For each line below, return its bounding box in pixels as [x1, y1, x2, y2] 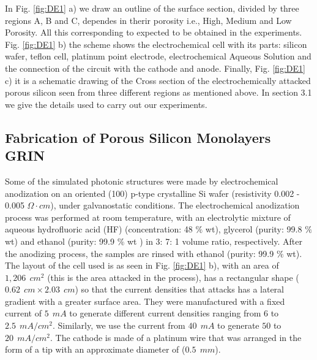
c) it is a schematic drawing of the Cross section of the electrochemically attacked [5, 74, 311, 86]
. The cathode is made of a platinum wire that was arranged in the [50, 331, 302, 343]
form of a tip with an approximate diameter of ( [5, 343, 185, 356]
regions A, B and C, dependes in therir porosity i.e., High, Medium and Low [5, 13, 292, 26]
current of [5, 307, 42, 320]
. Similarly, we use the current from [52, 319, 185, 332]
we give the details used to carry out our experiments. [5, 98, 207, 110]
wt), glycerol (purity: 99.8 [205, 223, 302, 236]
